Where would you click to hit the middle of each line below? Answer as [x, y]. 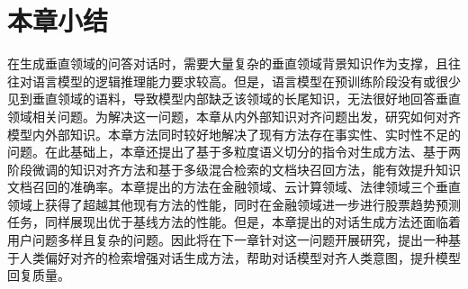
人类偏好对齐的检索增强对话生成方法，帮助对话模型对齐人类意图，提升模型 [240, 257]
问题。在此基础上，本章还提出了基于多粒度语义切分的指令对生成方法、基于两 [234, 152]
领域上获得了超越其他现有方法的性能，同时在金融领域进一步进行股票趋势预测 [234, 204]
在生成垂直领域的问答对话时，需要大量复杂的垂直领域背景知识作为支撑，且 [228, 63]
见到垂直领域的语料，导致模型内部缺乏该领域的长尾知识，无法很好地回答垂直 [234, 99]
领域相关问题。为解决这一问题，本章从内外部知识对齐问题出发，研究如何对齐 [234, 116]
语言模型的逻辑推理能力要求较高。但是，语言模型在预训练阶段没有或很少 [246, 81]
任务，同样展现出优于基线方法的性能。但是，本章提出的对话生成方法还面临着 [234, 222]
